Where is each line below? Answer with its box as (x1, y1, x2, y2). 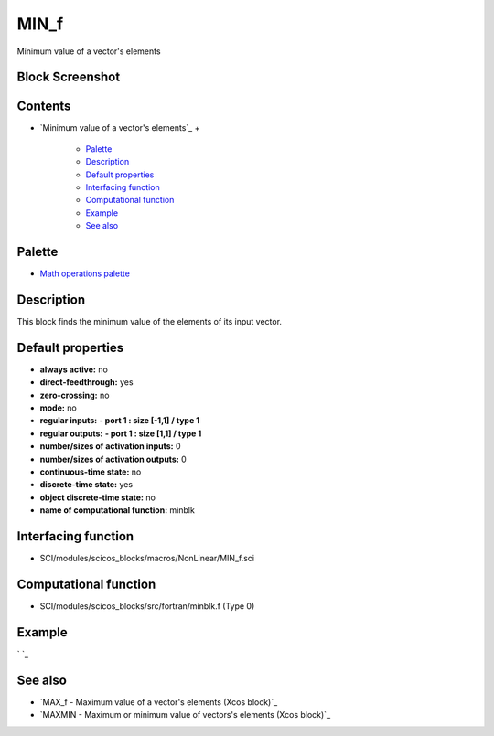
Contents (16, 99, 71, 114)
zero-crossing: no (39, 389, 110, 400)
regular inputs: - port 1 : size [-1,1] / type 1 (39, 415, 200, 426)
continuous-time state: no (39, 466, 142, 477)
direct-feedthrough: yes (39, 377, 134, 388)
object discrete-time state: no (39, 492, 156, 503)
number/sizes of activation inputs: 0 (39, 441, 182, 452)
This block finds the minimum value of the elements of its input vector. (16, 316, 283, 327)
